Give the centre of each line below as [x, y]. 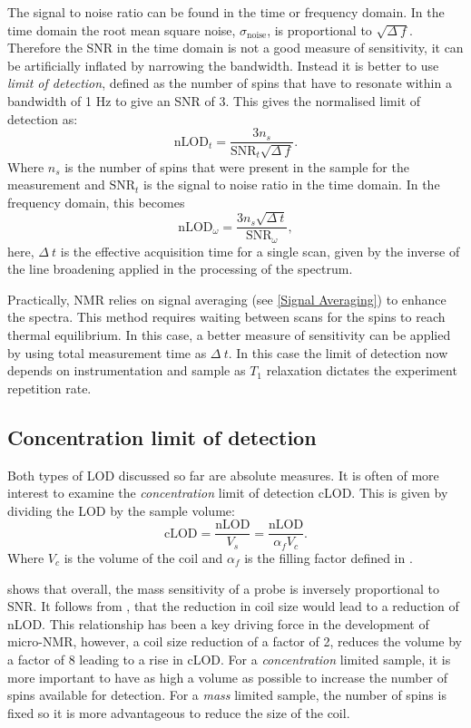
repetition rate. [49, 388]
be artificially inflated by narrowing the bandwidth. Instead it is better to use [223, 65]
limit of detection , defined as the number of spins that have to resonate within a [230, 83]
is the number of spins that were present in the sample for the [237, 166]
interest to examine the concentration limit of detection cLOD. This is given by [228, 493]
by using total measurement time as [107, 352]
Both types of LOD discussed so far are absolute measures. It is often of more [223, 475]
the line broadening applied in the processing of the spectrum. [180, 269]
